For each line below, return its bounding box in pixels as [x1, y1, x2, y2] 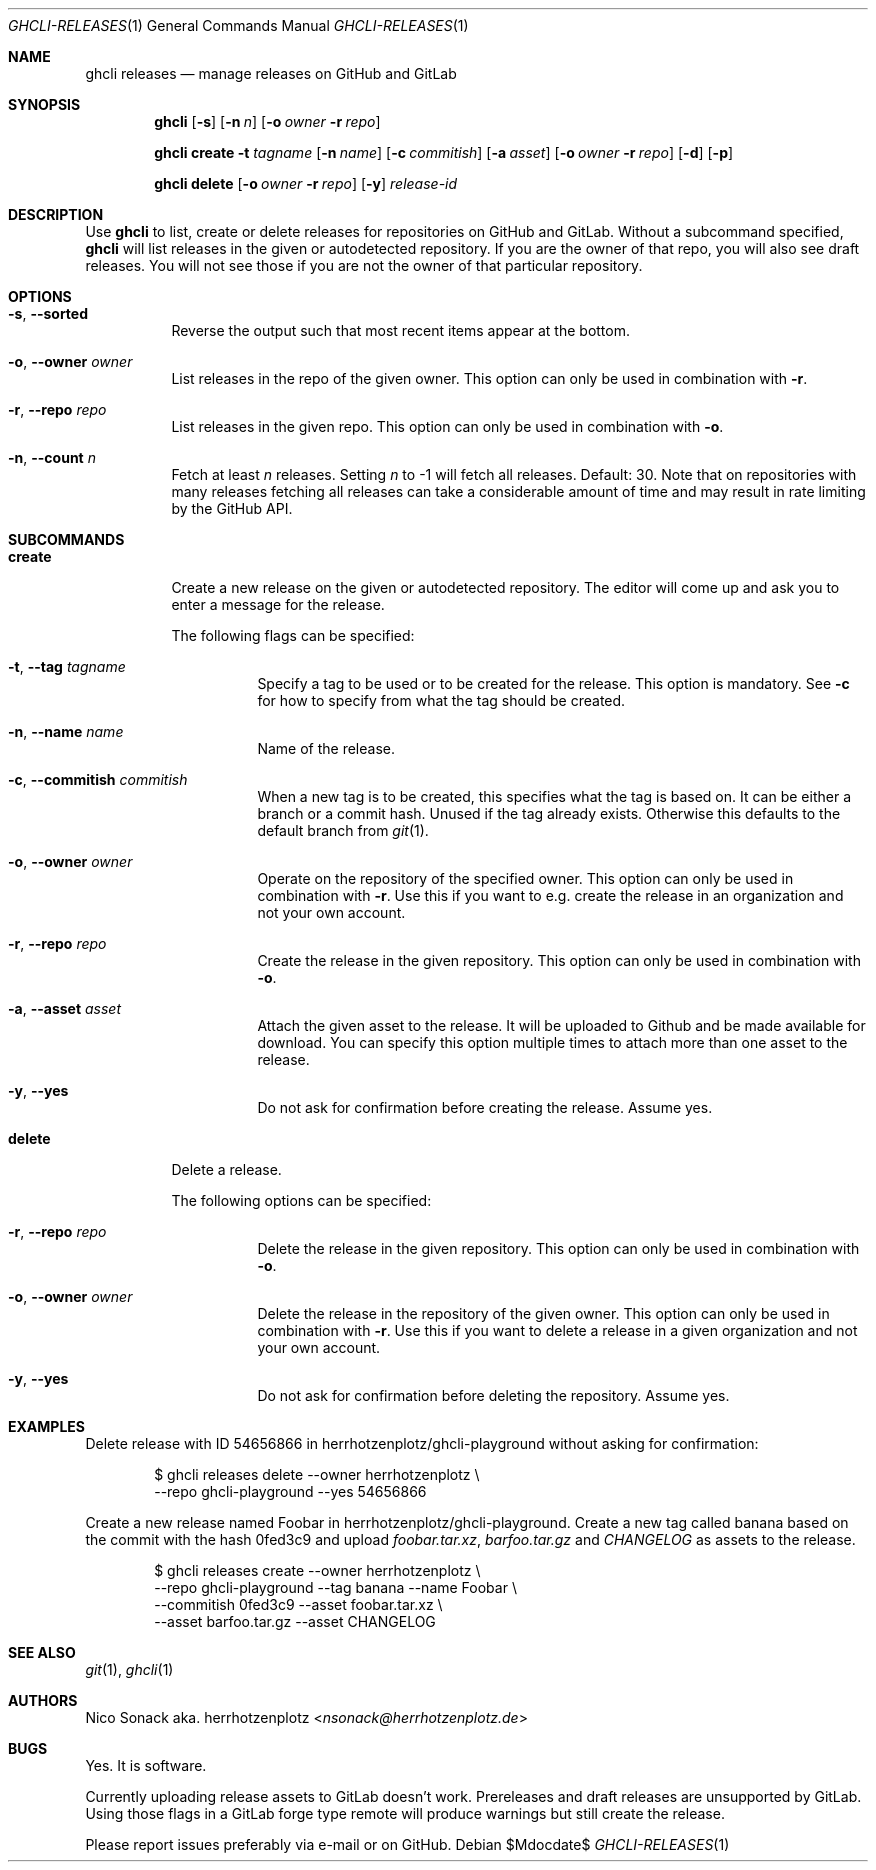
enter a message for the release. [171, 596, 385, 613]
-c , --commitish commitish [8, 771, 188, 788]
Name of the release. [257, 740, 395, 757]
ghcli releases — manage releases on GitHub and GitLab [85, 65, 457, 82]
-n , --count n [8, 449, 96, 466]
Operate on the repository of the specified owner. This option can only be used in [257, 870, 794, 887]
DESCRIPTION [8, 206, 104, 223]
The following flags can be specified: [171, 627, 415, 644]
